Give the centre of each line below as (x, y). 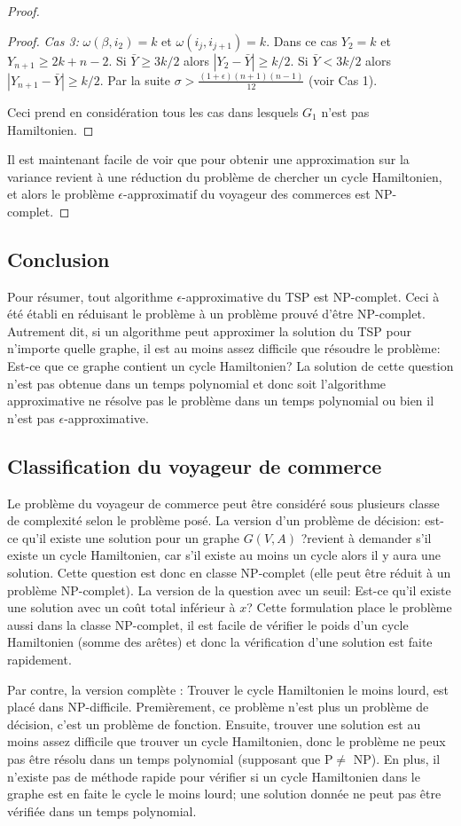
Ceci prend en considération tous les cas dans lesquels (153, 111)
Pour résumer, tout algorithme (90, 296)
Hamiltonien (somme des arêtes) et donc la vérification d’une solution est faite (220, 642)
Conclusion (59, 259)
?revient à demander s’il (366, 537)
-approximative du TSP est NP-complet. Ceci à (311, 296)
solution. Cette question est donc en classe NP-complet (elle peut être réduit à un (229, 572)
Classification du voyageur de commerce (195, 465)
